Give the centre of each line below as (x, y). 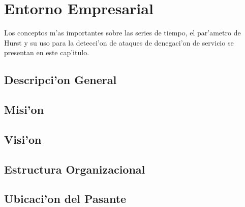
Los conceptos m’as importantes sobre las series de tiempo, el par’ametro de (122, 33)
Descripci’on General (60, 80)
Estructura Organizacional (75, 169)
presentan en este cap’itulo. (47, 52)
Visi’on (23, 139)
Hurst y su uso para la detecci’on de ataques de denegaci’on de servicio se (119, 42)
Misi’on (24, 110)
